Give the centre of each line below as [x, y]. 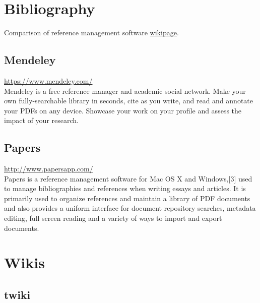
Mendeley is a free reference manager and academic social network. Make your [125, 90]
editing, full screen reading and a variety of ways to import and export [113, 218]
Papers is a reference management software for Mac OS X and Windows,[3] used [128, 178]
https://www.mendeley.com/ [48, 80]
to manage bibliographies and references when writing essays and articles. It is [125, 188]
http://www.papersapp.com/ [49, 169]
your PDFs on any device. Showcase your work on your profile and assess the [123, 110]
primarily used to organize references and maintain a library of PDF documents [127, 198]
